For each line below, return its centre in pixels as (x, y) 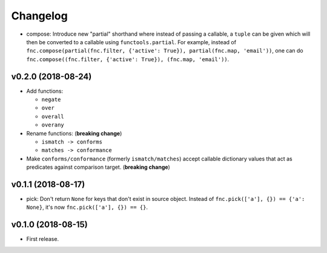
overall (53, 116)
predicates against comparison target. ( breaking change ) (98, 167)
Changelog (39, 16)
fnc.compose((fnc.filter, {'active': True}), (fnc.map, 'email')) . (128, 59)
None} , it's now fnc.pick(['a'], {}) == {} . (87, 207)
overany (53, 125)
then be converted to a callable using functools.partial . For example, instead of (131, 42)
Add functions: (45, 91)
